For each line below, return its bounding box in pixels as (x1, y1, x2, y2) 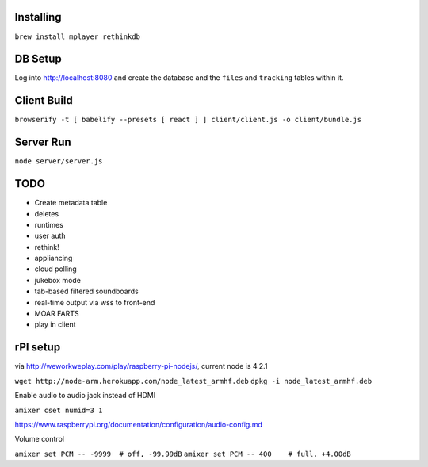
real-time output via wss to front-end (34, 297, 155, 307)
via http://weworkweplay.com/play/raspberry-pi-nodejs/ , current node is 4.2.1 (14, 362, 268, 371)
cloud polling (34, 264, 77, 274)
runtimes (34, 220, 63, 229)
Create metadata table (34, 198, 108, 208)
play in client (34, 320, 76, 329)
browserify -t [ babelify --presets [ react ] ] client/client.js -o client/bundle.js (14, 115, 362, 124)
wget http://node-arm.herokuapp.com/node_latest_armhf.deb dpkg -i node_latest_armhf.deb (14, 377, 373, 385)
